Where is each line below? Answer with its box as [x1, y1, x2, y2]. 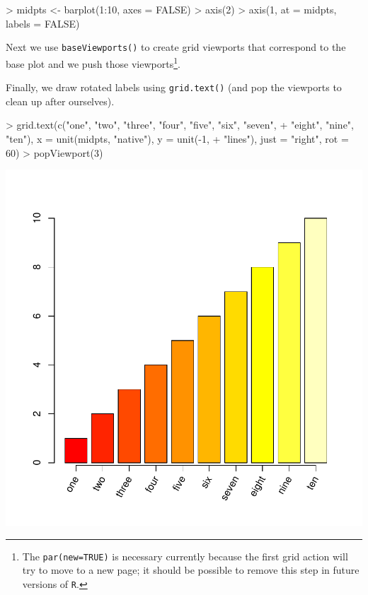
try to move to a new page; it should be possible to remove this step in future [22, 562, 360, 577]
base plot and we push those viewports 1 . [6, 54, 180, 71]
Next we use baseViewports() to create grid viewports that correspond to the [6, 40, 346, 54]
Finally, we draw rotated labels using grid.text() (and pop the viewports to [6, 80, 342, 95]
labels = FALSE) [6, 16, 80, 30]
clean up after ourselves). [6, 93, 115, 108]
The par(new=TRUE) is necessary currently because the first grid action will [22, 548, 348, 563]
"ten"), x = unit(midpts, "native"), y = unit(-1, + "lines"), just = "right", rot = [6, 131, 349, 146]
